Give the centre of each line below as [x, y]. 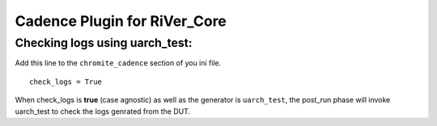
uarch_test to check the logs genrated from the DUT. [103, 111]
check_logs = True [66, 82]
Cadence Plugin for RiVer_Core [121, 21]
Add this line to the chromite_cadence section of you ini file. [118, 63]
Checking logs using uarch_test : [104, 43]
